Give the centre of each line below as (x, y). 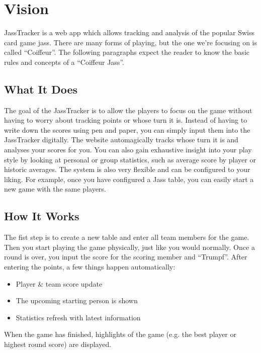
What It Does (41, 89)
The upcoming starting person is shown (77, 300)
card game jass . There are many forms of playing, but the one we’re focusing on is (131, 42)
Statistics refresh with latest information (78, 317)
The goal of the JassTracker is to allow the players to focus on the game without (128, 110)
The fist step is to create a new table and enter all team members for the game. (127, 237)
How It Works (42, 216)
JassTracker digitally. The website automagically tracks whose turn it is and (121, 140)
